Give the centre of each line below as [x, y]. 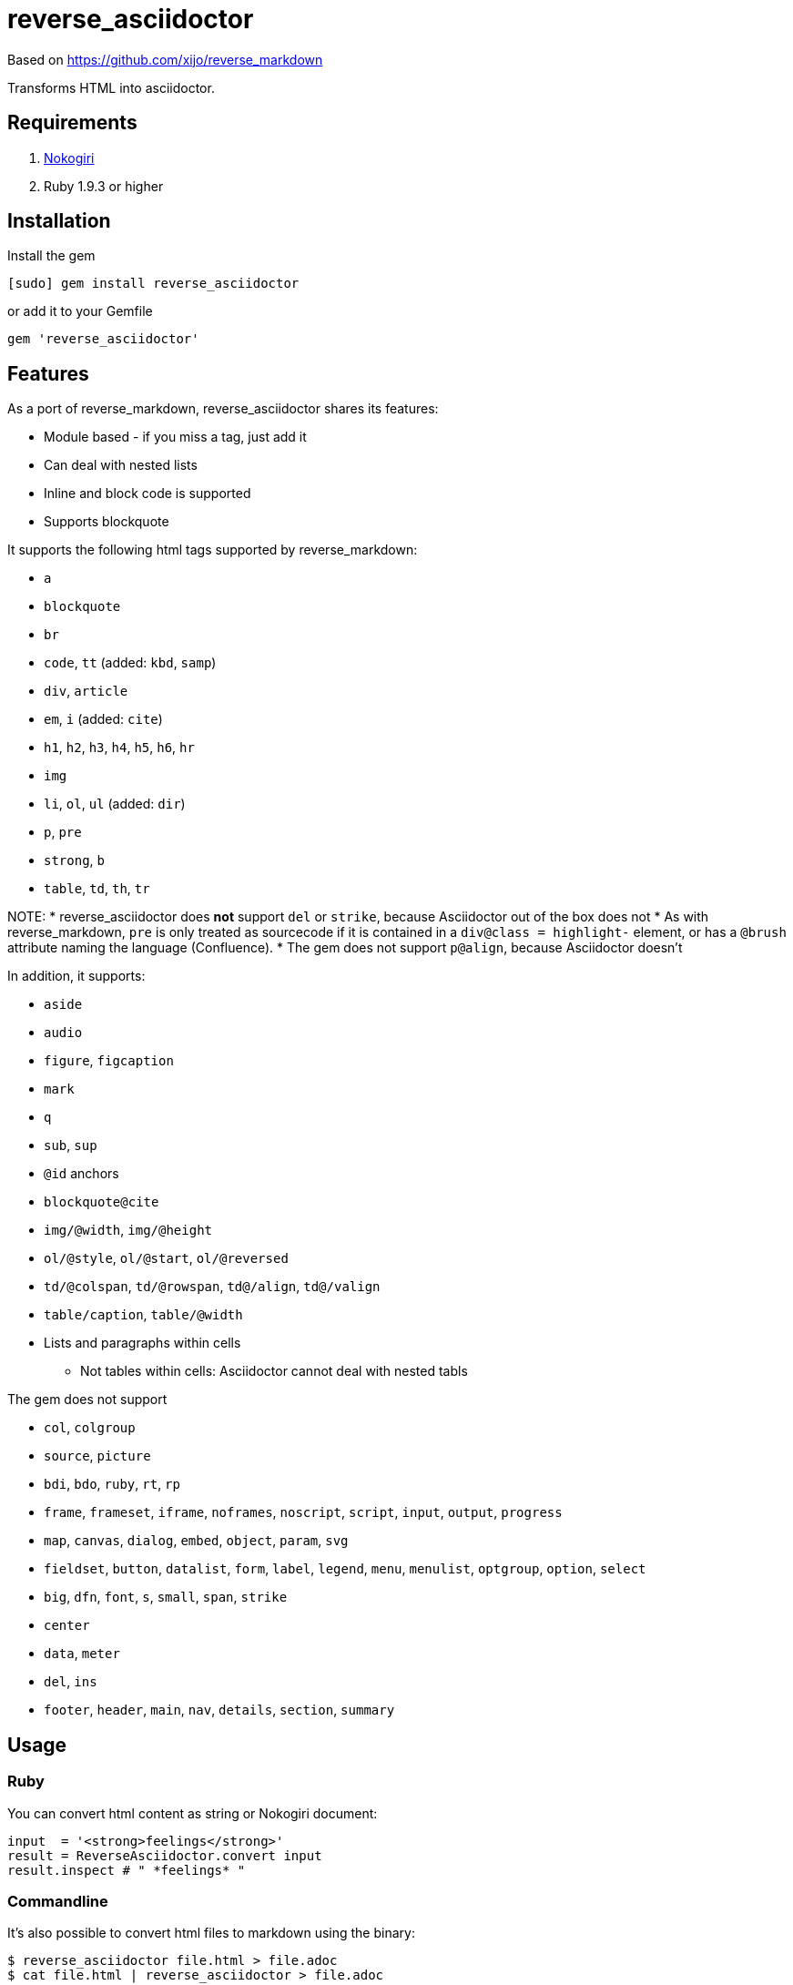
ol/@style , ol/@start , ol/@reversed [166, 1258]
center [67, 1626]
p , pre [63, 832]
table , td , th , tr [97, 889]
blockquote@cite [102, 1202]
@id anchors [81, 1174]
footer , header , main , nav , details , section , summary [219, 1710]
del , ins [71, 1682]
